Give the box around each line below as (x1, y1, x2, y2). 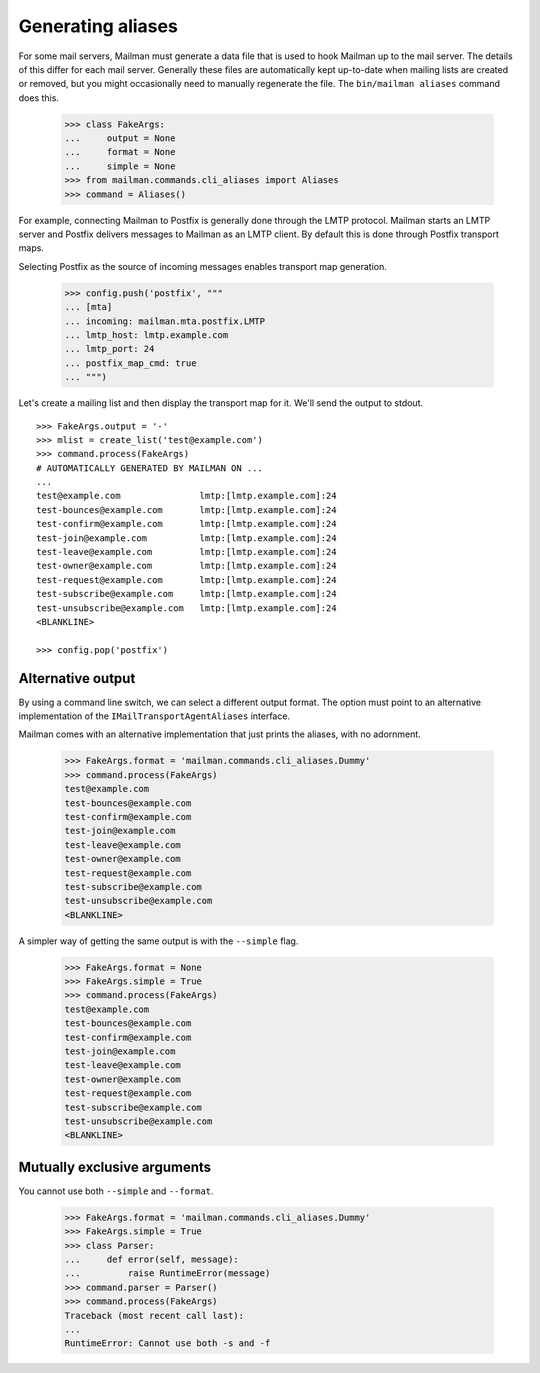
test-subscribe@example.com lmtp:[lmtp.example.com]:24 (36, 588, 337, 600)
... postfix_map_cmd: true (64, 357, 197, 369)
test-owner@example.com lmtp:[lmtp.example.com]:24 (36, 560, 337, 572)
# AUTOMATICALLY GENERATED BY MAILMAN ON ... (36, 462, 264, 474)
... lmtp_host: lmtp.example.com (64, 329, 229, 340)
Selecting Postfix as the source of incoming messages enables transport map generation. (18, 260, 387, 272)
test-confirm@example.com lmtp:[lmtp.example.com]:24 (36, 518, 337, 530)
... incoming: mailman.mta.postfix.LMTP (64, 315, 265, 327)
